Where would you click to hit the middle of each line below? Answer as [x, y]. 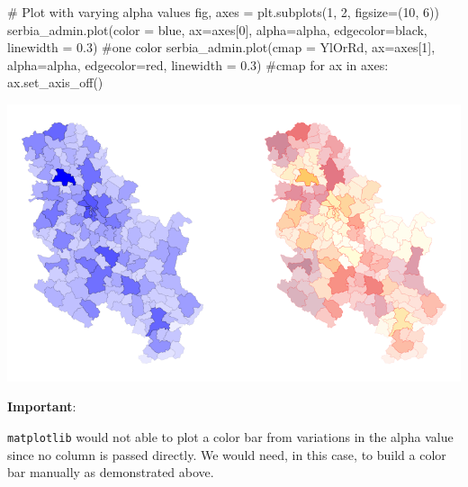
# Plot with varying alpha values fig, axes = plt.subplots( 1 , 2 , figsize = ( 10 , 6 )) [223, 12]
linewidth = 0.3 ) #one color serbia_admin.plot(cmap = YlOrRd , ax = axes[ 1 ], [221, 47]
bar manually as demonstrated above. [111, 472]
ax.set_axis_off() [55, 82]
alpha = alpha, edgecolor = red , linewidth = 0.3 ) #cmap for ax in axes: [198, 64]
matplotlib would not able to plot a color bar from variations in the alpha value [230, 437]
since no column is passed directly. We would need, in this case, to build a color [227, 454]
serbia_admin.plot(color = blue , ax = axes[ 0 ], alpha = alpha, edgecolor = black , [217, 29]
